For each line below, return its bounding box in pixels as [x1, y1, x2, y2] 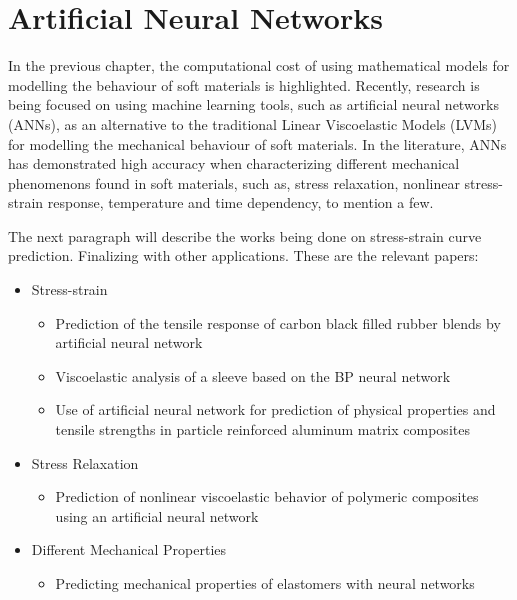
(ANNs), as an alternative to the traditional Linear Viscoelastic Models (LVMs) [8, 113, 498, 134]
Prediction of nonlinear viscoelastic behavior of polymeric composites [55, 486, 479, 507]
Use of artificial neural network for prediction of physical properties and [55, 399, 496, 420]
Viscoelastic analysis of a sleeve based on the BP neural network [55, 365, 451, 386]
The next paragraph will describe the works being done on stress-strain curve [8, 225, 482, 246]
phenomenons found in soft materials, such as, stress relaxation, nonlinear [8, 172, 460, 193]
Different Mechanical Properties [31, 539, 227, 560]
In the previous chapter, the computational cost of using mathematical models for [8, 55, 510, 76]
